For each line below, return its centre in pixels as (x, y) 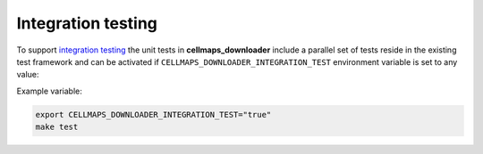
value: (28, 75)
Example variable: (49, 91)
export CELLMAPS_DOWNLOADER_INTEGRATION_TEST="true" (153, 114)
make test (57, 127)
